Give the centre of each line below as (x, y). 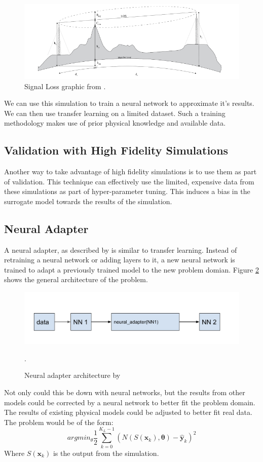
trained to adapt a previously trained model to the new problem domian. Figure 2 (131, 269)
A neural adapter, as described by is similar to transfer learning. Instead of (121, 249)
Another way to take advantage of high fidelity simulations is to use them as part (130, 171)
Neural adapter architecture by (72, 375)
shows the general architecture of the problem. (76, 279)
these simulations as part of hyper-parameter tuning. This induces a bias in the (127, 191)
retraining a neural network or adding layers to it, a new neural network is (120, 260)
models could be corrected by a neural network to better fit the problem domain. (130, 402)
